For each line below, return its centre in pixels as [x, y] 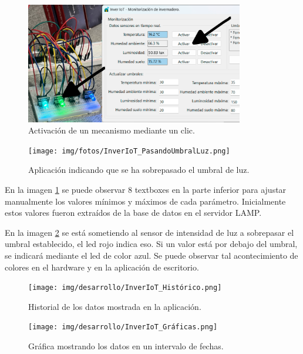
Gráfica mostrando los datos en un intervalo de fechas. [126, 346]
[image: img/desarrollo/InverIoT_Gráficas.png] [123, 327]
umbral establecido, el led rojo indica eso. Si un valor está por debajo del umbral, [151, 244]
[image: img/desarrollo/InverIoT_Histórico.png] [125, 288]
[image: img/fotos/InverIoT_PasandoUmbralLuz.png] [129, 151]
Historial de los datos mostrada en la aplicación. [115, 306]
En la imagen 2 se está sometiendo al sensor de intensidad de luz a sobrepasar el [149, 232]
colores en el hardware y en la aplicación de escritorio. [102, 267]
